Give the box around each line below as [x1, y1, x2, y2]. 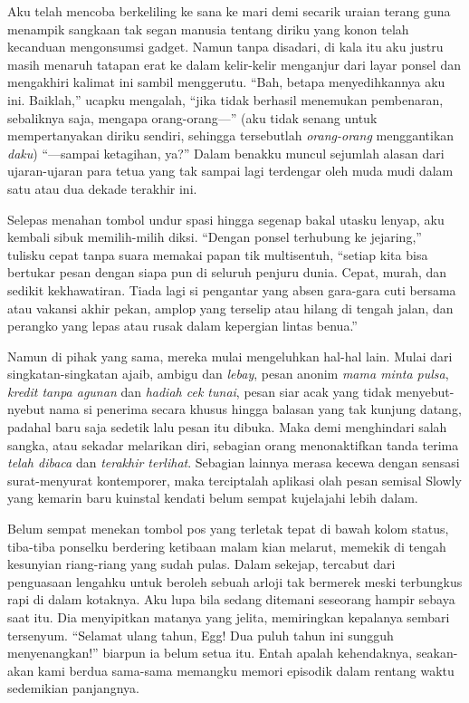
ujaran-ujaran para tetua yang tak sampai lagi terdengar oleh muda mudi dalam [7, 161, 454, 180]
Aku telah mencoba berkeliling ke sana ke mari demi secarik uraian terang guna [7, 2, 451, 20]
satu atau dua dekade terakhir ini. [7, 178, 197, 197]
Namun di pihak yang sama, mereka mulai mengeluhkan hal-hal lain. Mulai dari [7, 346, 453, 365]
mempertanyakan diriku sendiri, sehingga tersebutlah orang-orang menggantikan [7, 126, 455, 145]
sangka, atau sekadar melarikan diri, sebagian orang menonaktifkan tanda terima [7, 435, 459, 454]
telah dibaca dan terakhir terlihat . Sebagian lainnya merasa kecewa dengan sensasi [7, 453, 460, 472]
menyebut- [396, 381, 455, 400]
